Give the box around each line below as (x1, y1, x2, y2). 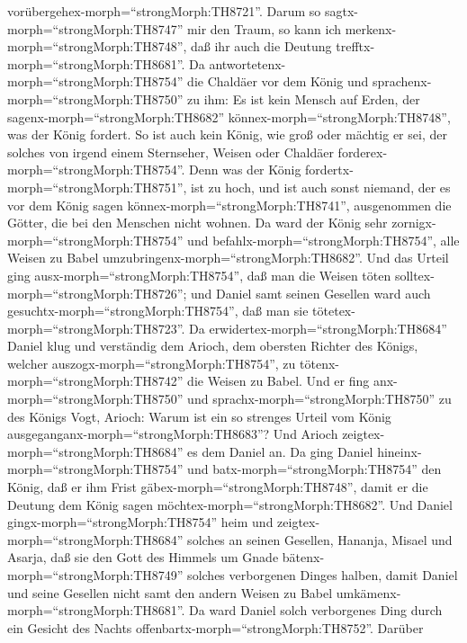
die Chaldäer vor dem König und (187, 72, 369, 91)
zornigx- (391, 213, 436, 232)
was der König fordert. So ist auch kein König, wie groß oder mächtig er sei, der (7, 125, 447, 144)
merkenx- (345, 19, 397, 38)
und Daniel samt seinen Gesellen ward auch (191, 283, 431, 302)
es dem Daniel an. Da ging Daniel (187, 442, 373, 460)
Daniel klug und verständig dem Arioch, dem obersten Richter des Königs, (7, 336, 418, 355)
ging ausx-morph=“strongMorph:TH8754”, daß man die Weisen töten (7, 265, 391, 284)
